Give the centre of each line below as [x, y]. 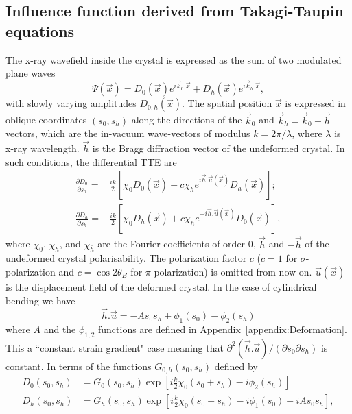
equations [40, 31]
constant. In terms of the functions [79, 366]
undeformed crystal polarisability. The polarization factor [126, 258]
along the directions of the [187, 120]
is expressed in [315, 103]
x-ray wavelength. [43, 148]
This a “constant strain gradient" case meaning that [115, 347]
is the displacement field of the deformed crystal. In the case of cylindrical [161, 286]
